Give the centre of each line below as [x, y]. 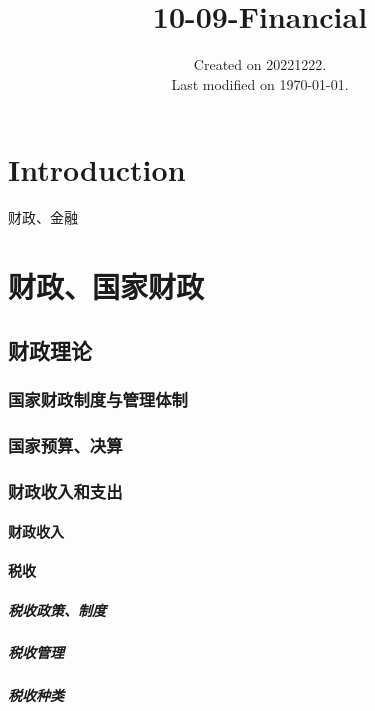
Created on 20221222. [260, 64]
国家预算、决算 [65, 444]
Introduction [97, 169]
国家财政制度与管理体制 [98, 398]
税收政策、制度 [57, 609]
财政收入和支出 [65, 490]
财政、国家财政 [106, 286]
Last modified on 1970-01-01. [260, 83]
